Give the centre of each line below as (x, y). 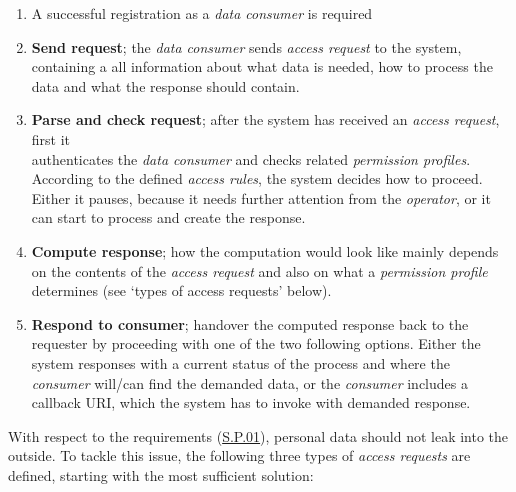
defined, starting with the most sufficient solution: (161, 474)
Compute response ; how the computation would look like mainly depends (265, 250)
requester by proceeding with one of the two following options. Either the (256, 343)
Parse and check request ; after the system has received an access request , (265, 119)
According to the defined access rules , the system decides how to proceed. (257, 178)
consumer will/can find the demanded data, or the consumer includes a (249, 382)
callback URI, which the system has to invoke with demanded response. (251, 402)
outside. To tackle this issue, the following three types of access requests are (239, 455)
